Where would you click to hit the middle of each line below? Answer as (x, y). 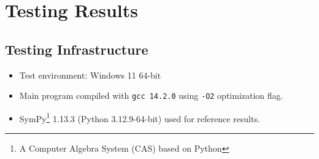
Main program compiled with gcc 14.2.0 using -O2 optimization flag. (151, 95)
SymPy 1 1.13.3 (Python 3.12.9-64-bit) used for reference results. (140, 117)
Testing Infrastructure (77, 49)
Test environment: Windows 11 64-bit (90, 75)
